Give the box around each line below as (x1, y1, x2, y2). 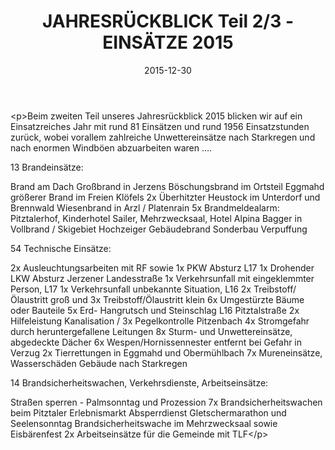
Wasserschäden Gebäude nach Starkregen (10, 357, 188, 369)
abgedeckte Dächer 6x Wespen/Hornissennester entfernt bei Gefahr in (10, 336, 303, 348)
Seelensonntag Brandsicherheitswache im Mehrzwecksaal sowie (10, 417, 278, 429)
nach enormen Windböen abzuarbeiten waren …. (10, 141, 213, 154)
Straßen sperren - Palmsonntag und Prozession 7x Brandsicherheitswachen (10, 396, 323, 408)
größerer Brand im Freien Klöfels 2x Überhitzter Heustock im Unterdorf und (10, 191, 321, 203)
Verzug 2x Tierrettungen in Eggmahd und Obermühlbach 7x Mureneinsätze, (10, 346, 323, 359)
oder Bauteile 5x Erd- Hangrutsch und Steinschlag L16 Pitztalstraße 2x (10, 304, 300, 316)
